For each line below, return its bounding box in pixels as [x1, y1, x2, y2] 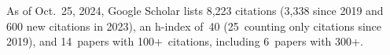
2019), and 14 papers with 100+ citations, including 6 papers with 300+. [6, 33, 363, 49]
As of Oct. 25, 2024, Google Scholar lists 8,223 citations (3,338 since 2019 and [6, 2, 384, 18]
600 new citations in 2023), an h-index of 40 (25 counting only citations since [6, 17, 382, 34]
